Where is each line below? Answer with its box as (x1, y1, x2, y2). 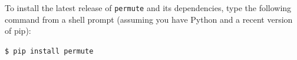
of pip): (5, 24, 31, 37)
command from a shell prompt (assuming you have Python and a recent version (5, 13, 293, 25)
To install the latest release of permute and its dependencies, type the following (5, 2, 292, 13)
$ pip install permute (5, 47, 94, 55)
